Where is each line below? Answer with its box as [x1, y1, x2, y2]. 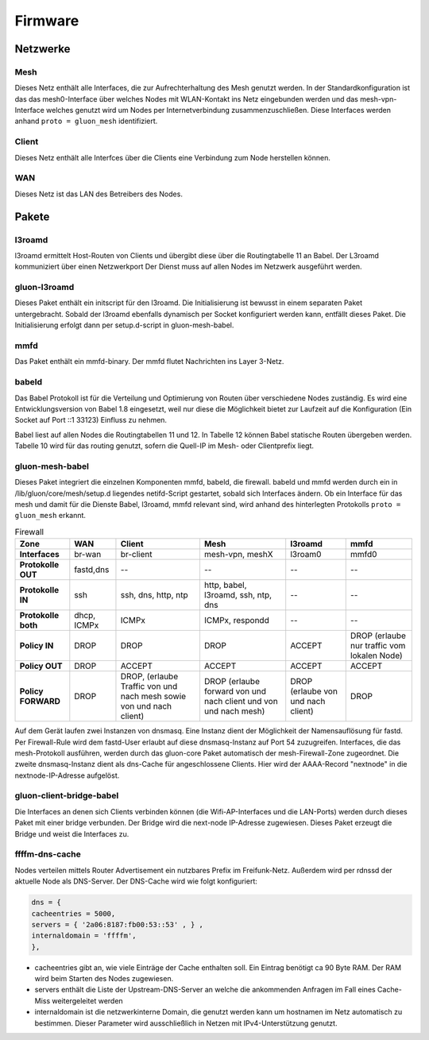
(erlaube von [290, 686, 338, 697]
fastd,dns [74, 564, 110, 575]
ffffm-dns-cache [14, 849, 81, 860]
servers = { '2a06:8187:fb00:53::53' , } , [31, 920, 204, 929]
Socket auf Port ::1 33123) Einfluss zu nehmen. [14, 416, 167, 425]
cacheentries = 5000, [31, 909, 116, 918]
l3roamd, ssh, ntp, [203, 590, 272, 601]
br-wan [74, 549, 102, 560]
